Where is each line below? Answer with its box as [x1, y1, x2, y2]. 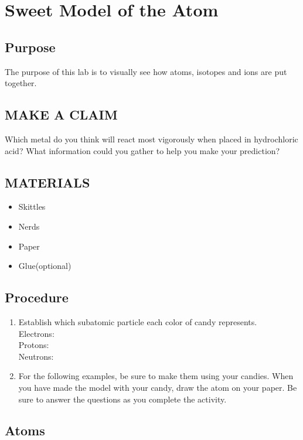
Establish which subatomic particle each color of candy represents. [18, 315, 257, 328]
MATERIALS [5, 173, 90, 191]
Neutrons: [18, 350, 54, 362]
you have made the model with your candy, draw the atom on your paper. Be [18, 381, 297, 393]
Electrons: [18, 327, 55, 339]
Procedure [5, 288, 69, 306]
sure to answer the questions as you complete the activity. [18, 393, 227, 405]
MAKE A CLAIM [5, 105, 118, 124]
